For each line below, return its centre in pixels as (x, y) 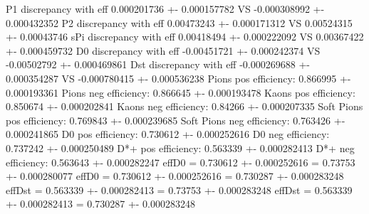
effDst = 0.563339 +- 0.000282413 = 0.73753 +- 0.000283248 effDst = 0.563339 (179, 189)
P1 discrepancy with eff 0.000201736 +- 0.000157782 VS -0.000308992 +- (165, 9)
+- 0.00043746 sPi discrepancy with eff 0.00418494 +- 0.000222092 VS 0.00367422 (185, 37)
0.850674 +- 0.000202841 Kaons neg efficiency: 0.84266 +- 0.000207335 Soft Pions (184, 106)
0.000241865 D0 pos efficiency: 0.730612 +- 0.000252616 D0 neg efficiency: (168, 134)
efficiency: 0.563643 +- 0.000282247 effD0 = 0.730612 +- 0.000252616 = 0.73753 (181, 162)
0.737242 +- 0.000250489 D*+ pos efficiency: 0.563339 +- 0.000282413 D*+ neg (180, 148)
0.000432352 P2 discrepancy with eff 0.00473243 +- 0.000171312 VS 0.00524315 (179, 22)
